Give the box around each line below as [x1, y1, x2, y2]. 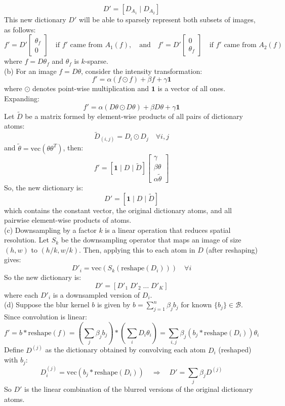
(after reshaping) [206, 244, 258, 255]
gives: [4, 254, 21, 265]
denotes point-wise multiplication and [32, 83, 149, 94]
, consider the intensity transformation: [81, 65, 202, 76]
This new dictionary [4, 14, 66, 24]
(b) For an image [4, 65, 57, 76]
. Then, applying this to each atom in [79, 244, 195, 255]
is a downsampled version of [53, 289, 140, 300]
